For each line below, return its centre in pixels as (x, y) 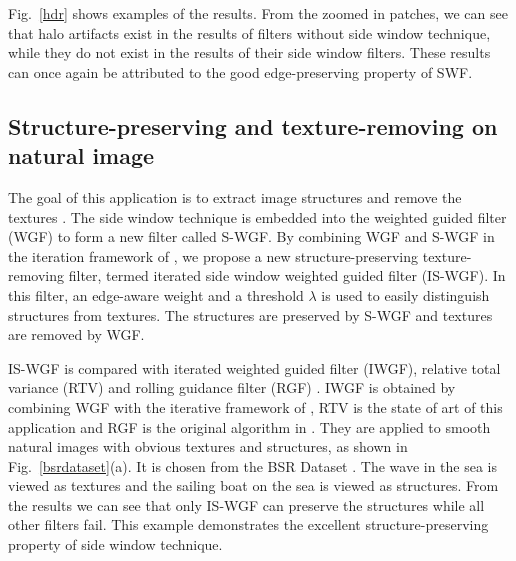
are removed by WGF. (76, 334)
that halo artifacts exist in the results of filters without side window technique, (249, 32)
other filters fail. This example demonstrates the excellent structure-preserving (248, 524)
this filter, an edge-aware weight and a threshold (156, 294)
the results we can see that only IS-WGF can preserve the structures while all (246, 504)
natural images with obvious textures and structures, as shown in (208, 446)
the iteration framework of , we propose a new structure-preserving (213, 255)
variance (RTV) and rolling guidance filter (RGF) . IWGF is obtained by (232, 387)
